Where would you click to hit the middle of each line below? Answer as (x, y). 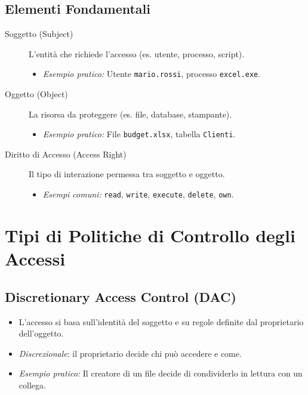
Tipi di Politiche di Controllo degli (150, 235)
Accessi (35, 259)
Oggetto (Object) (36, 94)
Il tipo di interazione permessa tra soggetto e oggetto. (127, 174)
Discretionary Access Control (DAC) (121, 296)
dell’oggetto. (41, 333)
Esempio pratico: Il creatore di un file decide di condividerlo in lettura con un (161, 373)
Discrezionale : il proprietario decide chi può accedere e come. (130, 353)
